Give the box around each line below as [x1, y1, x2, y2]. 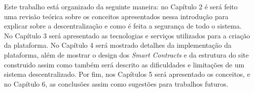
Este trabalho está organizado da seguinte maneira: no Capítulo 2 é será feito [4, 1, 238, 11]
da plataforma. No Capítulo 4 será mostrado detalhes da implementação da [4, 40, 232, 50]
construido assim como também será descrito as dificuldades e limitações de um [4, 59, 245, 69]
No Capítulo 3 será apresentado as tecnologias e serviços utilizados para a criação [4, 30, 250, 40]
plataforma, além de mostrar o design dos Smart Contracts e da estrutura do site [4, 49, 249, 60]
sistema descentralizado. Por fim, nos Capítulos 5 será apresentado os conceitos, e [4, 69, 251, 79]
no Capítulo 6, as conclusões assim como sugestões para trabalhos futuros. [4, 78, 228, 89]
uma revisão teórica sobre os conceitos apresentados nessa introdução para [4, 11, 229, 21]
